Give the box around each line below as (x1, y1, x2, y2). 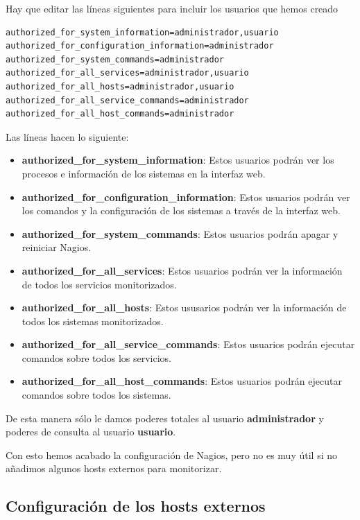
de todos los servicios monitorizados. (22, 277, 177, 291)
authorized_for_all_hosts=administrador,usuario (6, 81, 234, 92)
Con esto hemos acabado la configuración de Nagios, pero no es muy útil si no (6, 447, 337, 462)
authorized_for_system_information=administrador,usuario (6, 27, 279, 37)
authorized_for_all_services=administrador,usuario (6, 68, 249, 78)
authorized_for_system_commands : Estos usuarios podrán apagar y (22, 226, 338, 241)
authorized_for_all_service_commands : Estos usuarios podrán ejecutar (22, 337, 355, 352)
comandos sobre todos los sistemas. (22, 388, 171, 402)
